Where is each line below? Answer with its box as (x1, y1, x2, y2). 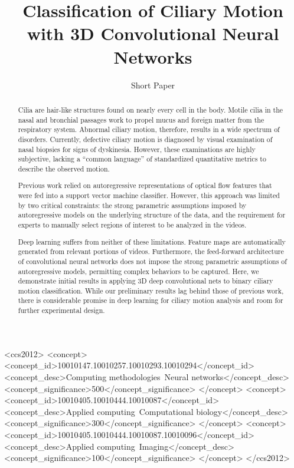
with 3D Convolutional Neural (27, 21, 279, 45)
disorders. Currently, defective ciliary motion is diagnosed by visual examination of (18, 134, 273, 144)
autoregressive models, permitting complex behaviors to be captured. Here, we (18, 266, 259, 276)
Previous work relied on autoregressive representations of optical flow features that (18, 180, 272, 190)
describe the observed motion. (18, 163, 110, 173)
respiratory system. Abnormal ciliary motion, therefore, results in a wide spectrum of (18, 124, 280, 134)
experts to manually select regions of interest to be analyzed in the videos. (18, 220, 247, 229)
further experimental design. (18, 305, 105, 315)
